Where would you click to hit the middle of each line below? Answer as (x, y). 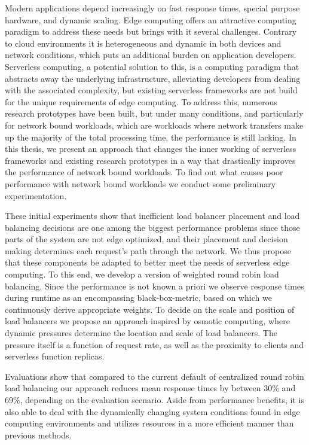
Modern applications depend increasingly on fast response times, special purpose (152, 8)
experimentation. (36, 195)
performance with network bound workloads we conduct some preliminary (140, 183)
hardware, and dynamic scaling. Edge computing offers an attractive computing (151, 19)
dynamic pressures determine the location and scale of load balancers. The (141, 333)
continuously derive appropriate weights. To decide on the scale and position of (150, 309)
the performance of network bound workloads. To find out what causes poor (144, 172)
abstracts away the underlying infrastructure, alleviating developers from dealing (153, 78)
